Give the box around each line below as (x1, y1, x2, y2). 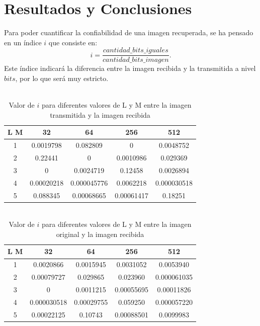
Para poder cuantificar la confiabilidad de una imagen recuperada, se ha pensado (4, 27, 253, 38)
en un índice (4, 37, 42, 47)
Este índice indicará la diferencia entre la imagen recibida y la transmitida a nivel (4, 63, 256, 73)
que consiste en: (48, 37, 98, 47)
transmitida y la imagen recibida (50, 109, 150, 120)
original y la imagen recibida (56, 228, 144, 239)
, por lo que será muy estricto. (15, 72, 109, 83)
